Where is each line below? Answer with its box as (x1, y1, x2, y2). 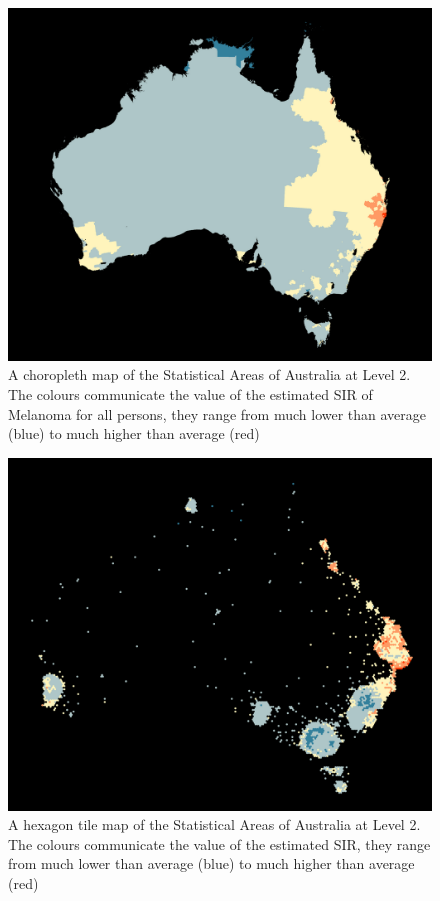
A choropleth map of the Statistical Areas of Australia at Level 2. (8, 364, 411, 385)
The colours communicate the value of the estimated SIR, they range (8, 833, 431, 854)
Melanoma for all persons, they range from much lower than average (8, 403, 427, 424)
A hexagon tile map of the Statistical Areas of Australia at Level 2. (8, 814, 421, 835)
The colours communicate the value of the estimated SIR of (8, 383, 373, 404)
